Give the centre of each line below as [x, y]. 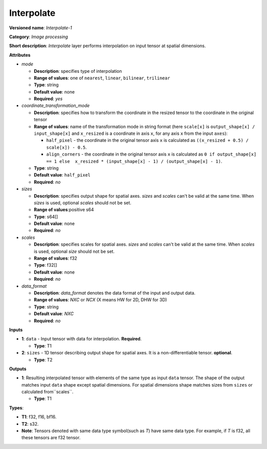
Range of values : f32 [56, 258]
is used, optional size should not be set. [74, 251]
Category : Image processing [39, 37]
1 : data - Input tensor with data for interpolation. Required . [82, 339]
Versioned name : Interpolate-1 [41, 28]
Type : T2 [43, 360]
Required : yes [48, 99]
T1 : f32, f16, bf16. [39, 417]
